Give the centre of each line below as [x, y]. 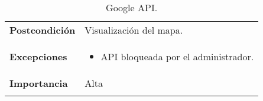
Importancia [39, 83]
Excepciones [38, 56]
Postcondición [43, 30]
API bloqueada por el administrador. [177, 56]
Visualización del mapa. [134, 30]
